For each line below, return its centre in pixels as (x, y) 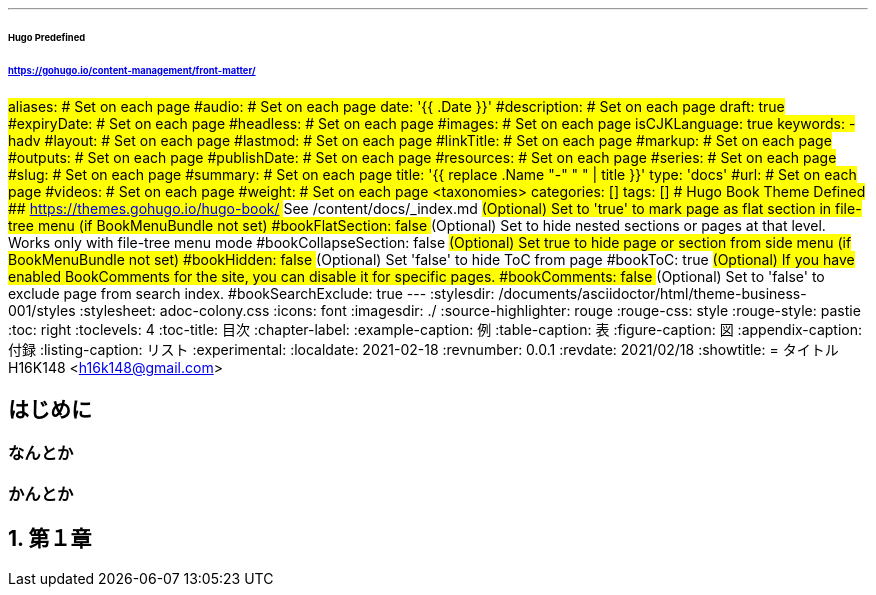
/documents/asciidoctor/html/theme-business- (652, 293)
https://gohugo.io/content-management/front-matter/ (132, 70)
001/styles (42, 310)
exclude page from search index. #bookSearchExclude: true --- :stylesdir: (251, 293)
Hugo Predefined (47, 37)
